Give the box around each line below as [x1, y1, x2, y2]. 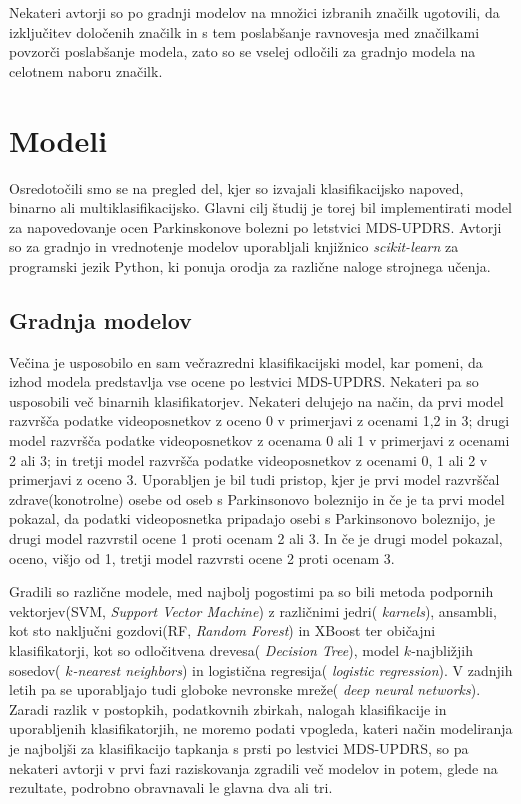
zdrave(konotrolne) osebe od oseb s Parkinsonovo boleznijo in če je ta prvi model [9, 488, 505, 509]
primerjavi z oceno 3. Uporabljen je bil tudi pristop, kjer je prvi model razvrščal [9, 469, 500, 490]
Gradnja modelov [9, 304, 192, 335]
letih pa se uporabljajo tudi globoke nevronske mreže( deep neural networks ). [9, 679, 481, 700]
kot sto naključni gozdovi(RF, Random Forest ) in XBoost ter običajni [9, 620, 436, 641]
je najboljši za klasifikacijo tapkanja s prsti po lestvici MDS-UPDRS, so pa [9, 737, 469, 758]
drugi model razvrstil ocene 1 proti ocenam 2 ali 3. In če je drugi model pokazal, [9, 528, 503, 549]
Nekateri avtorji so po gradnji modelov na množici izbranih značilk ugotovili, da [9, 2, 500, 22]
